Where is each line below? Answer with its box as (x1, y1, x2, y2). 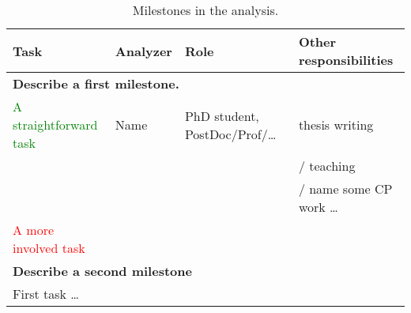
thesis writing (298, 115, 374, 134)
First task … (13, 285, 80, 303)
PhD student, (184, 106, 259, 125)
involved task (13, 239, 85, 257)
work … (298, 198, 338, 216)
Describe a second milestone (13, 262, 192, 280)
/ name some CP (298, 179, 393, 198)
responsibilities (298, 51, 394, 69)
